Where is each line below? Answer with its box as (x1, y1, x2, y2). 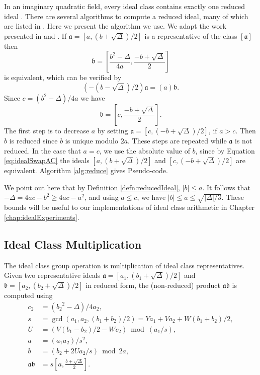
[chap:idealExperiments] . (4, 211, 79, 222)
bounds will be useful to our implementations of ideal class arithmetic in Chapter (4, 202, 254, 212)
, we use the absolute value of (99, 145, 190, 156)
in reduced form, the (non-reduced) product (85, 280, 220, 290)
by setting (97, 125, 128, 135)
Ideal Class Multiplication (4, 236, 142, 252)
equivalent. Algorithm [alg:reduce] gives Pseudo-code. (4, 165, 168, 176)
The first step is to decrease (4, 125, 90, 135)
